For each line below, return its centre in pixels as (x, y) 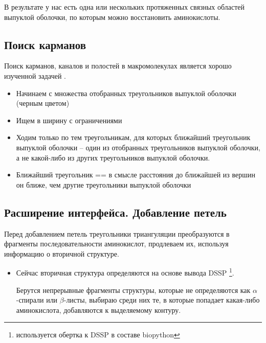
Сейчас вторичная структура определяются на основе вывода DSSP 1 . (125, 272)
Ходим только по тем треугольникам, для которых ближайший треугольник (133, 137)
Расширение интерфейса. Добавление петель (115, 212)
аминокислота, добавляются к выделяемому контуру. (98, 310)
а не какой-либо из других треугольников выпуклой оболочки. (113, 157)
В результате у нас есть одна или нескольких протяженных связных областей (125, 7)
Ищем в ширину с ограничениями (69, 120)
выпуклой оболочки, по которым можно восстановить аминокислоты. (112, 17)
